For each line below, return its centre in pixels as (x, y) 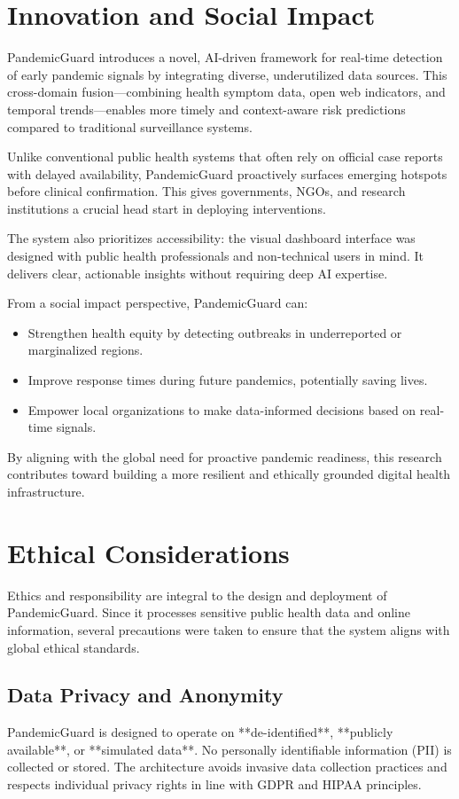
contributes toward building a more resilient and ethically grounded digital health (229, 474)
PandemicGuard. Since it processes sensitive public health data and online (209, 612)
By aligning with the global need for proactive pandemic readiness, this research (225, 456)
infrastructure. (46, 491)
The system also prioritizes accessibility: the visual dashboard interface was (211, 238)
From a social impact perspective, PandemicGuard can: (158, 303)
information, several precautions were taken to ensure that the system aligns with (229, 629)
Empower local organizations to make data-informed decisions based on (222, 409)
